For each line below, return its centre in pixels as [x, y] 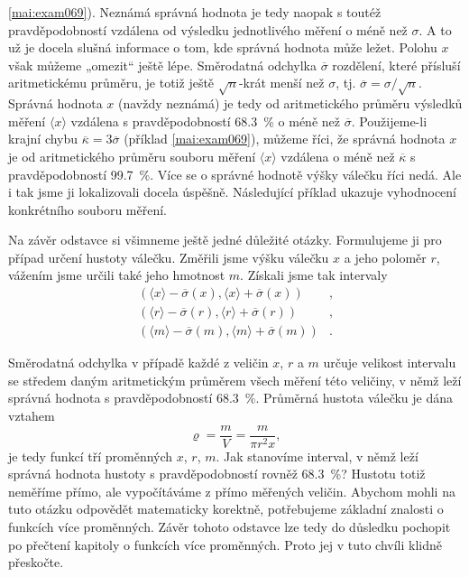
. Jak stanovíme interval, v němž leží [317, 456]
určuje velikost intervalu [390, 363]
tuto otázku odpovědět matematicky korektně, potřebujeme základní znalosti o [226, 509]
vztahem [32, 415]
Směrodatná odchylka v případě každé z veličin [138, 363]
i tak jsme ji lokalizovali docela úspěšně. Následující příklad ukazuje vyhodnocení [232, 192]
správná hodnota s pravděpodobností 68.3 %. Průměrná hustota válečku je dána [231, 398]
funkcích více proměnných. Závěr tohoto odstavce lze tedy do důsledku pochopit [230, 526]
